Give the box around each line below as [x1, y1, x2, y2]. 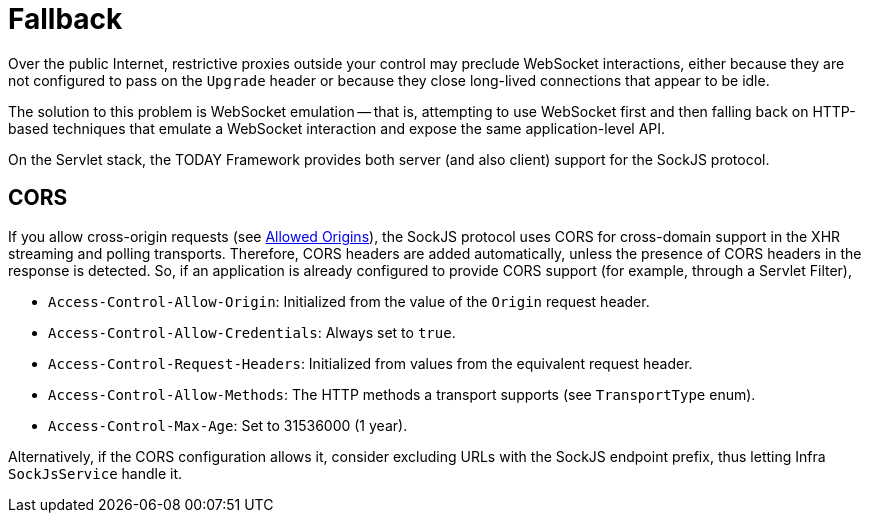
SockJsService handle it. [8, 464, 182, 482]
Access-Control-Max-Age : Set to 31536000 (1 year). [48, 416, 408, 434]
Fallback [8, 2, 123, 36]
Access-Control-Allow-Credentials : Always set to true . [48, 323, 456, 341]
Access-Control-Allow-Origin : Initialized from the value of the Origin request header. [48, 292, 650, 310]
